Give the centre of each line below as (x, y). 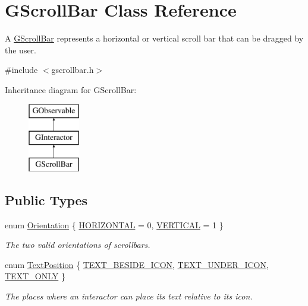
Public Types (46, 200)
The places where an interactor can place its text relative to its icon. (129, 296)
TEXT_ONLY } (35, 276)
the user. (21, 50)
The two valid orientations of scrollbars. (78, 245)
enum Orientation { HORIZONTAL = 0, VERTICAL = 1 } (114, 224)
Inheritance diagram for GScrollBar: (71, 89)
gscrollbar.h (73, 70)
